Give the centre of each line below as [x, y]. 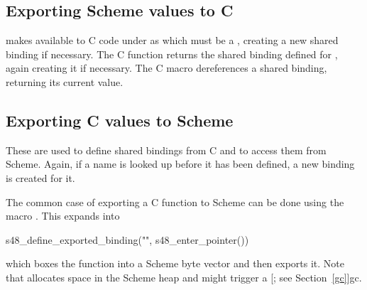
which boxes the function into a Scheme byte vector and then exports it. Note [175, 263]
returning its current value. [65, 81]
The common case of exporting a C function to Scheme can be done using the [175, 202]
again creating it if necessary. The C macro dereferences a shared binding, [166, 68]
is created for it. [40, 177]
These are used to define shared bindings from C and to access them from [166, 150]
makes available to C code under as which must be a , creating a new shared [172, 40]
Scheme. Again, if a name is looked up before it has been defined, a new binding [180, 164]
